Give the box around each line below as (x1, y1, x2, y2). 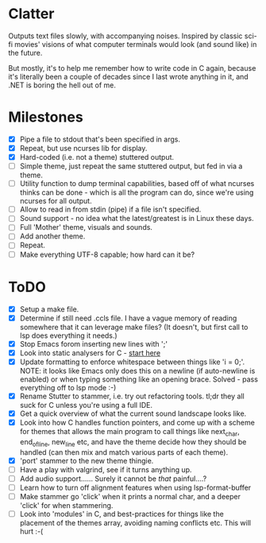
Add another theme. (19, 231, 86, 241)
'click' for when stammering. (19, 500, 114, 510)
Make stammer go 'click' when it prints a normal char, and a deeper (19, 491, 241, 501)
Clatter (8, 5, 55, 23)
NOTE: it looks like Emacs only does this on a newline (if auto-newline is (19, 366, 256, 375)
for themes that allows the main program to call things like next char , (19, 427, 240, 438)
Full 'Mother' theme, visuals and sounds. (19, 223, 153, 232)
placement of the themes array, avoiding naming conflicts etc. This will (19, 518, 252, 527)
